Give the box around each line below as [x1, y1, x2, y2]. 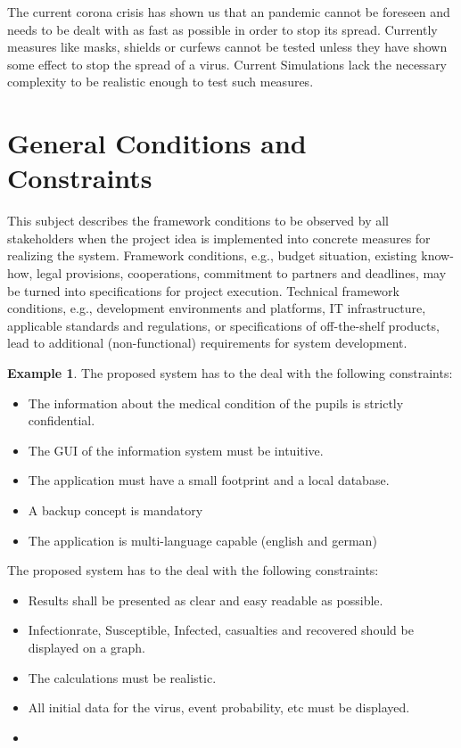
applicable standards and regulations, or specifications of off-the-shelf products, [7, 316, 440, 334]
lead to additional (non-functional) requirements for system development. [7, 333, 407, 352]
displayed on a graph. [28, 637, 145, 656]
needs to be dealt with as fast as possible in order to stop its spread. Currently [7, 20, 438, 38]
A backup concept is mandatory [28, 501, 203, 519]
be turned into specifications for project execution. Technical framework [7, 281, 399, 300]
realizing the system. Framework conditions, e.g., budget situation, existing [7, 246, 417, 265]
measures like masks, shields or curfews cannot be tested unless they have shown [7, 37, 448, 56]
